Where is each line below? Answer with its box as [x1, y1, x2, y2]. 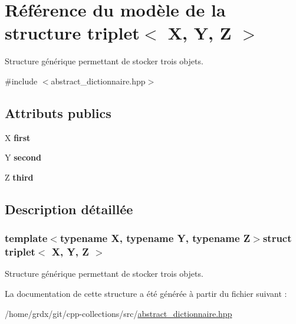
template [5, 231, 48, 246]
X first [5, 131, 31, 143]
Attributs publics [5, 103, 111, 122]
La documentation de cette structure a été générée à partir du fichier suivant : [5, 287, 287, 299]
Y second [5, 151, 42, 163]
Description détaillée [5, 199, 133, 218]
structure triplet [5, 21, 140, 45]
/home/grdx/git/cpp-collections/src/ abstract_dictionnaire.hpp [5, 307, 232, 319]
